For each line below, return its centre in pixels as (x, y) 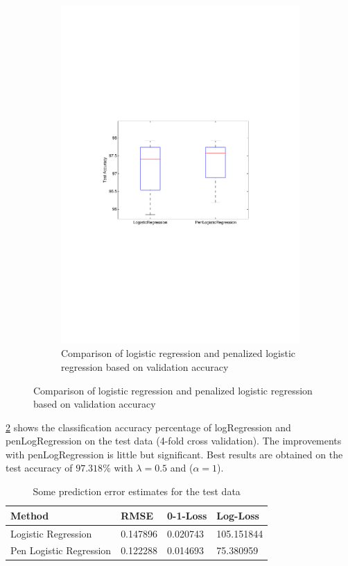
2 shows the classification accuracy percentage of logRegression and (148, 427)
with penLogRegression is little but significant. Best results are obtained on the (174, 454)
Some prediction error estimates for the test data (137, 491)
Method (30, 515)
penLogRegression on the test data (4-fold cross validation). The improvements (174, 441)
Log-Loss (238, 515)
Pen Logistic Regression (61, 550)
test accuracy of (39, 468)
